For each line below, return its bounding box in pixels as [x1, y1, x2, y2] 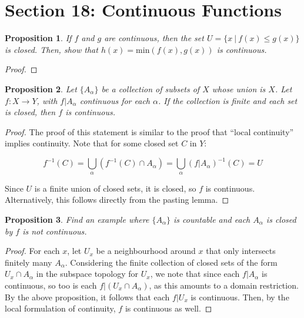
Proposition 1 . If [5, 32, 72, 44]
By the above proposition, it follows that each [5, 290, 170, 303]
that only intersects [206, 245, 276, 257]
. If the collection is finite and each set [158, 94, 298, 106]
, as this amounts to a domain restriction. [149, 279, 299, 291]
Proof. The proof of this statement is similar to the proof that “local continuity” [5, 125, 294, 138]
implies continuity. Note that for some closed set [5, 137, 179, 149]
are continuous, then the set [104, 32, 204, 44]
